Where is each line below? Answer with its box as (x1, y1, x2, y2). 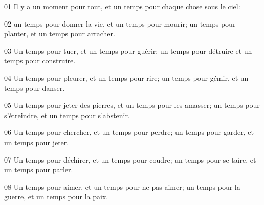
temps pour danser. (4, 82, 65, 93)
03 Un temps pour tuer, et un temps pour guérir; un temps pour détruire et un (4, 45, 252, 56)
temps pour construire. (4, 55, 76, 66)
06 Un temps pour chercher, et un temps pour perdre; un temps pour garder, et (4, 127, 254, 138)
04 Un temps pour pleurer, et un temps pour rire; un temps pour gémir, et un (4, 72, 249, 83)
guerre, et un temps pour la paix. (4, 191, 108, 202)
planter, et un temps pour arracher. (4, 28, 115, 39)
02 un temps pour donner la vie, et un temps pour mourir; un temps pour (4, 18, 236, 29)
